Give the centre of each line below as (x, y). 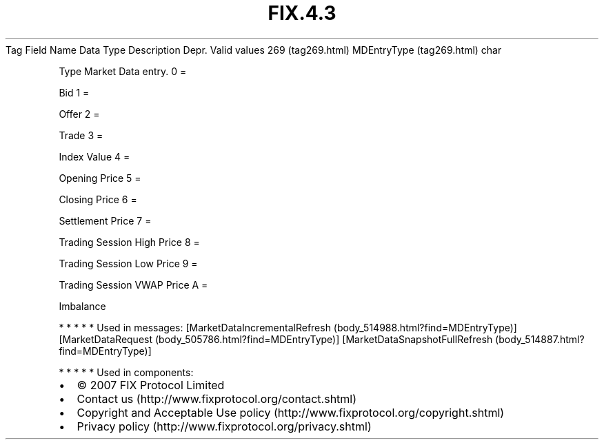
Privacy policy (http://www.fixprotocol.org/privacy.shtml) (224, 426)
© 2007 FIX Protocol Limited (151, 385)
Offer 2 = (79, 114)
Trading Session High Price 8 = (129, 242)
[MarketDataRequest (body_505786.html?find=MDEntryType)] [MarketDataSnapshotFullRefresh (276, 339)
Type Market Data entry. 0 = (123, 71)
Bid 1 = (74, 92)
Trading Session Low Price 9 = (128, 263)
